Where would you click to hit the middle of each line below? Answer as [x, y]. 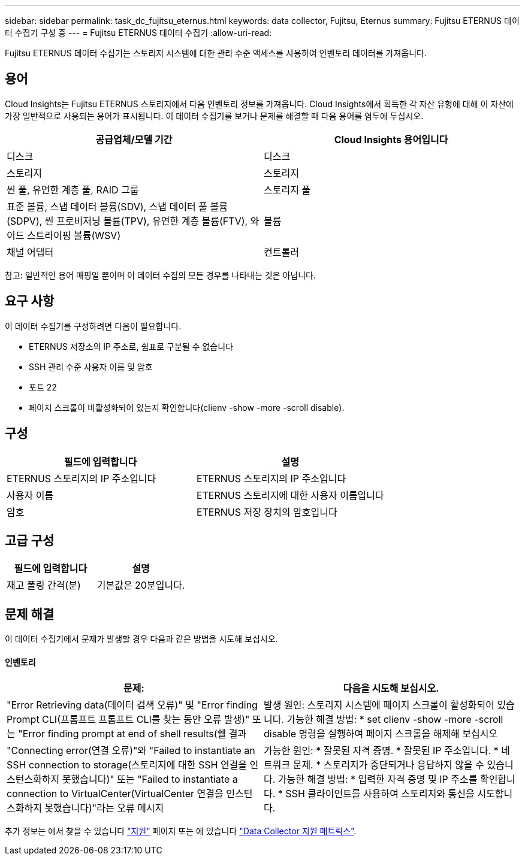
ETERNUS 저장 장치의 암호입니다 [267, 512]
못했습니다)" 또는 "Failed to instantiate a [150, 779]
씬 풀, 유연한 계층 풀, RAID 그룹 [73, 190]
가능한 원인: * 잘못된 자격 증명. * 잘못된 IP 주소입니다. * [381, 751]
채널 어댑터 [30, 252]
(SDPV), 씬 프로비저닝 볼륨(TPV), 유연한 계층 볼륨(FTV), [127, 221]
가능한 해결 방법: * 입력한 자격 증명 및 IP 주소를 [378, 779]
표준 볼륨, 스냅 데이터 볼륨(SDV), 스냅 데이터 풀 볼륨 [117, 206]
